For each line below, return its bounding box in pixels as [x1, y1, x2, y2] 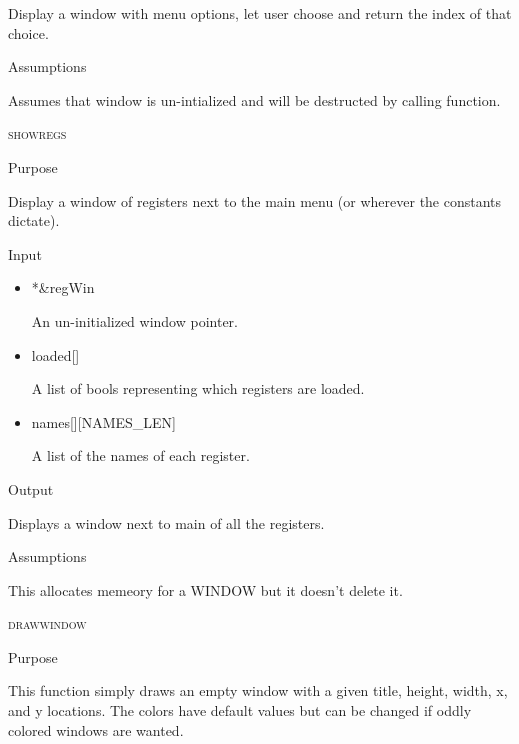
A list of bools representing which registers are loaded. [31, 378, 365, 399]
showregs [8, 123, 67, 144]
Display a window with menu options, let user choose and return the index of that [8, 3, 512, 23]
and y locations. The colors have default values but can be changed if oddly [8, 700, 472, 721]
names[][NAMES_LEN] [31, 411, 176, 432]
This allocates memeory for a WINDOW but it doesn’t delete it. [8, 579, 403, 600]
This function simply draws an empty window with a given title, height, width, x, [8, 680, 508, 701]
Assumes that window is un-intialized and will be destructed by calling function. [8, 89, 501, 110]
